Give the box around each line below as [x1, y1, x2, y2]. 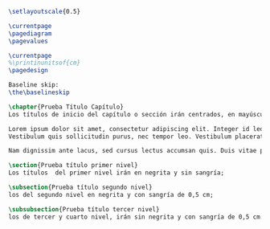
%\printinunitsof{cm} [8, 59, 81, 67]
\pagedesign [8, 67, 48, 75]
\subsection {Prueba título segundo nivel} [8, 183, 153, 191]
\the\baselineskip [8, 88, 70, 96]
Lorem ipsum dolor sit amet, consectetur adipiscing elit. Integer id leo [8, 125, 264, 133]
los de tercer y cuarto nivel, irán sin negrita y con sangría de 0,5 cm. [8, 213, 264, 221]
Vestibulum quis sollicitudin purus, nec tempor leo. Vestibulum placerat [8, 133, 264, 141]
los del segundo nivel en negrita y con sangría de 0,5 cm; [8, 190, 215, 198]
